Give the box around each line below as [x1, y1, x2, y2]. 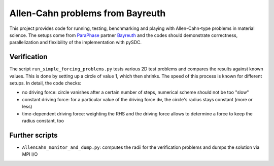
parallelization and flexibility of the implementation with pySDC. [9, 39, 142, 46]
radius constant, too [22, 117, 64, 123]
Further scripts [9, 131, 58, 139]
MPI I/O [22, 151, 38, 157]
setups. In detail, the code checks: [9, 80, 81, 86]
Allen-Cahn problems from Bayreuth [9, 8, 166, 19]
